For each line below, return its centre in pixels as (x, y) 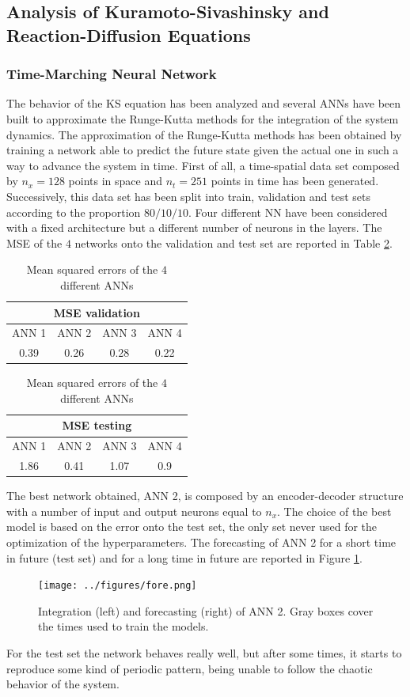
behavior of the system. (63, 684)
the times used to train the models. (123, 626)
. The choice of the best (334, 511)
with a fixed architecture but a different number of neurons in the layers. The (194, 227)
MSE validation (97, 312)
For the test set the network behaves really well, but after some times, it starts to (204, 653)
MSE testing (97, 425)
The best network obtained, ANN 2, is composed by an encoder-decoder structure (205, 496)
